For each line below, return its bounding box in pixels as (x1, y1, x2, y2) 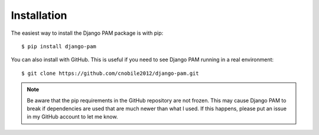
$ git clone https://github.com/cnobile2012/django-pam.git (21, 70, 199, 77)
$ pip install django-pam (21, 43, 97, 50)
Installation (11, 9, 67, 22)
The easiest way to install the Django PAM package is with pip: (11, 29, 164, 37)
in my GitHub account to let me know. (27, 113, 118, 120)
